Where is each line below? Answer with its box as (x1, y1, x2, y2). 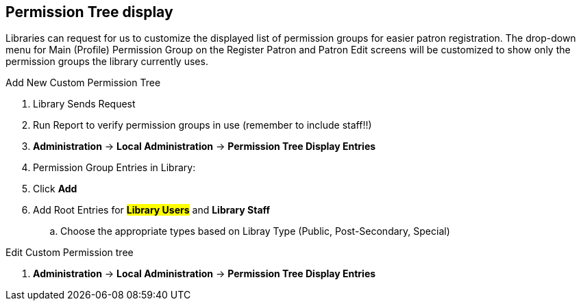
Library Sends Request (33, 98, 136, 110)
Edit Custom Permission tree (5, 246, 134, 259)
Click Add (33, 183, 77, 195)
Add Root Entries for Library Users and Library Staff (33, 204, 271, 216)
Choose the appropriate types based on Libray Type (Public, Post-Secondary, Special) (60, 225, 450, 238)
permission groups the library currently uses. (5, 55, 208, 68)
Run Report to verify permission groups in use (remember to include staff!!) (33, 119, 372, 131)
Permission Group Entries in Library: (33, 162, 196, 174)
